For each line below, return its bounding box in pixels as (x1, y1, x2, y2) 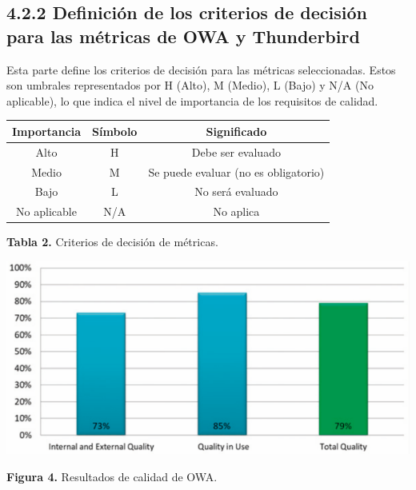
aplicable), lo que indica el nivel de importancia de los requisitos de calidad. (6, 92, 378, 109)
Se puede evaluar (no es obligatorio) (148, 163, 325, 180)
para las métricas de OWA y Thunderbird (6, 23, 360, 48)
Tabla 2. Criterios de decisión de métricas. (6, 233, 218, 250)
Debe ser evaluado (191, 143, 281, 160)
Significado (206, 122, 267, 139)
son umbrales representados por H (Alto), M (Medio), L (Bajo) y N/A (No (6, 77, 374, 94)
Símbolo (92, 122, 138, 139)
